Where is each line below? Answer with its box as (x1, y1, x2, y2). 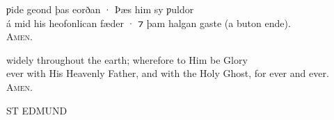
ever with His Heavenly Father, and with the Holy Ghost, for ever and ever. (6, 66, 329, 80)
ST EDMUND (6, 103, 67, 117)
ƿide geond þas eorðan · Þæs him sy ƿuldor (6, 2, 194, 16)
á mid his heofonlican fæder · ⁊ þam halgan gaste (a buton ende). (6, 15, 291, 30)
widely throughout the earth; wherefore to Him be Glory (6, 52, 248, 67)
